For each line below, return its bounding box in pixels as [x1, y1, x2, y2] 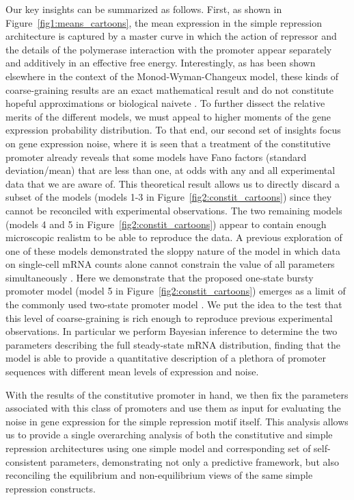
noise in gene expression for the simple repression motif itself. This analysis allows [5, 414, 349, 428]
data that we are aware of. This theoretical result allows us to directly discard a [5, 176, 340, 190]
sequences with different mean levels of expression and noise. [5, 364, 259, 379]
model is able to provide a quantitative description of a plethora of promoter [5, 351, 326, 365]
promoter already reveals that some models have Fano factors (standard [5, 149, 307, 164]
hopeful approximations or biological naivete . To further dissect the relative [5, 96, 325, 110]
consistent [5, 454, 47, 468]
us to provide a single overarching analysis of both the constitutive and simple [5, 427, 333, 442]
